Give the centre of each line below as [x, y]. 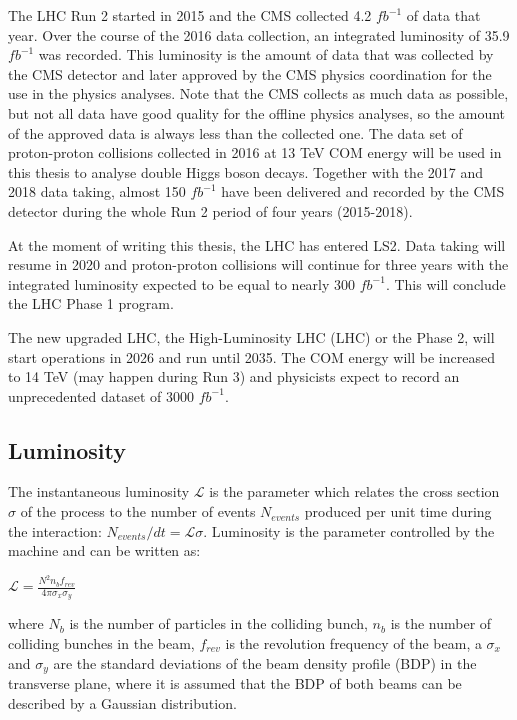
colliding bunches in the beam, [101, 642]
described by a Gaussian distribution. [122, 702]
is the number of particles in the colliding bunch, [218, 623]
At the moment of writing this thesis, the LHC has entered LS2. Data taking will [257, 244]
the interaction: [55, 530]
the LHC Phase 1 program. [91, 303]
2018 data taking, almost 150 [97, 191]
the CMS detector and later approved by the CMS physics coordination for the [250, 73]
